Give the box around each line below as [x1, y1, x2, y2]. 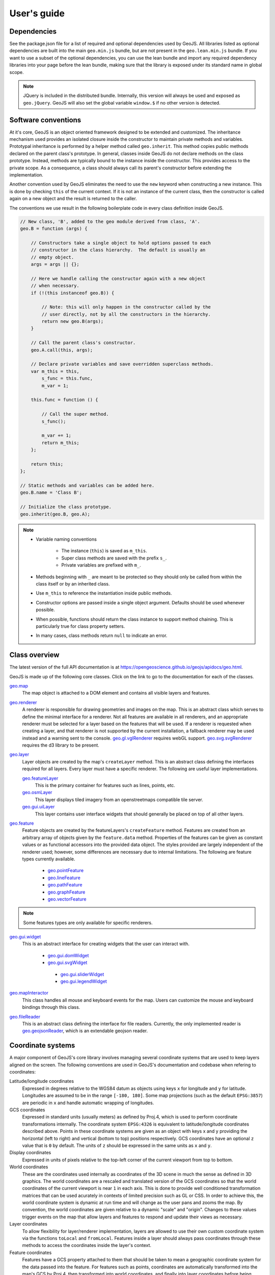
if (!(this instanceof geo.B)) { [31, 290, 115, 296]
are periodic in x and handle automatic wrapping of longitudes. [22, 1100, 154, 1106]
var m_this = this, [31, 368, 80, 374]
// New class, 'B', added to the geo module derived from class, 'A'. [20, 218, 201, 224]
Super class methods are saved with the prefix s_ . [61, 555, 167, 561]
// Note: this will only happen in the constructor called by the [41, 304, 211, 310]
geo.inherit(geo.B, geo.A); [20, 511, 90, 517]
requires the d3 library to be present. [22, 742, 99, 748]
